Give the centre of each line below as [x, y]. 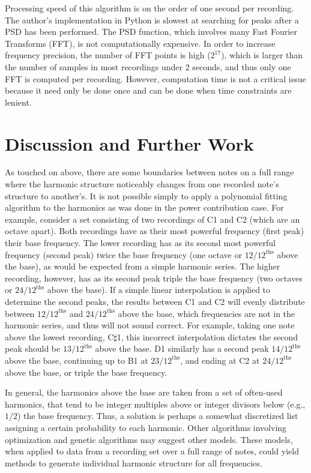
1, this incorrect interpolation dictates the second [207, 336]
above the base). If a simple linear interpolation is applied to [159, 290]
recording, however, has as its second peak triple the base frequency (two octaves [154, 278]
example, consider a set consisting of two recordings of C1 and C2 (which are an [152, 219]
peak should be [33, 348]
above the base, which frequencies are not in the [207, 313]
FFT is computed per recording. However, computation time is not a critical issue [155, 78]
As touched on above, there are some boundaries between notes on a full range [149, 172]
